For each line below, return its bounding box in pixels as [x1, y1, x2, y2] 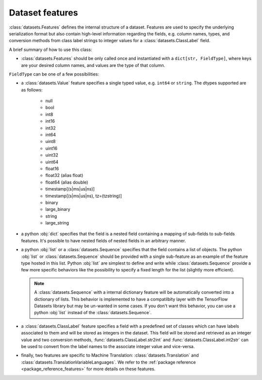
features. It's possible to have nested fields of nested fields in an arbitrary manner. [21, 237, 186, 243]
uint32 [45, 152, 58, 158]
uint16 [45, 145, 58, 151]
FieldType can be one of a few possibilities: [9, 71, 99, 77]
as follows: [21, 87, 43, 93]
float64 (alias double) [45, 179, 88, 185]
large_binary [45, 206, 70, 212]
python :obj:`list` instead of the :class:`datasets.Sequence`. [34, 310, 152, 316]
